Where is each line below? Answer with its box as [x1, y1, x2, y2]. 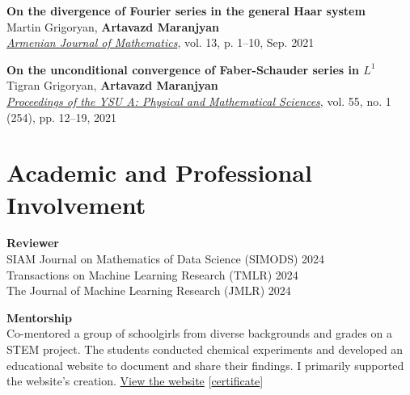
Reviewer [6, 234, 60, 251]
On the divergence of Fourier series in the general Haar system [6, 2, 366, 19]
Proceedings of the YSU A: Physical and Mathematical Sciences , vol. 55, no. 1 [6, 92, 391, 109]
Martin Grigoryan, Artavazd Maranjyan [6, 18, 219, 35]
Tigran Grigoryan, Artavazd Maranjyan [6, 77, 218, 94]
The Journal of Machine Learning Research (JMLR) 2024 [6, 282, 291, 299]
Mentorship [6, 309, 72, 326]
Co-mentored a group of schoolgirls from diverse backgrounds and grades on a [6, 325, 393, 342]
